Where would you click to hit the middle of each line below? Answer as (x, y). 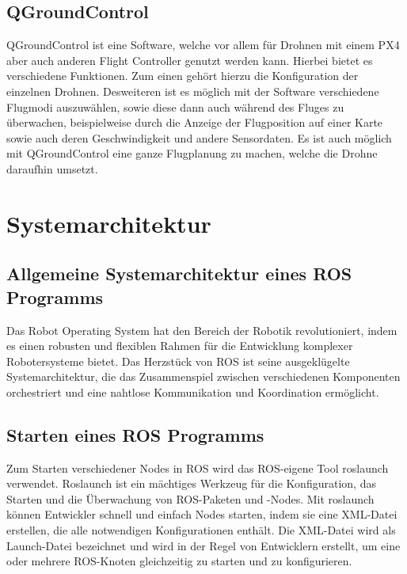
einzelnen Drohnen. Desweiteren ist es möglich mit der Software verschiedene (193, 91)
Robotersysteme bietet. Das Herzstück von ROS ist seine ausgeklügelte (178, 361)
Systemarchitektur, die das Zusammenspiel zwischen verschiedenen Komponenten (203, 376)
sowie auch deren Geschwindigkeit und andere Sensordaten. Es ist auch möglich (199, 137)
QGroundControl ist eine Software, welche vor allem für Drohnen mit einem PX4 (203, 45)
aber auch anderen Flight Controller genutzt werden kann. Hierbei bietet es (190, 60)
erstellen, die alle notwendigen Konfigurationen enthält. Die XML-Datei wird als (201, 530)
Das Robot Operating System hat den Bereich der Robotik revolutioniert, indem (202, 330)
